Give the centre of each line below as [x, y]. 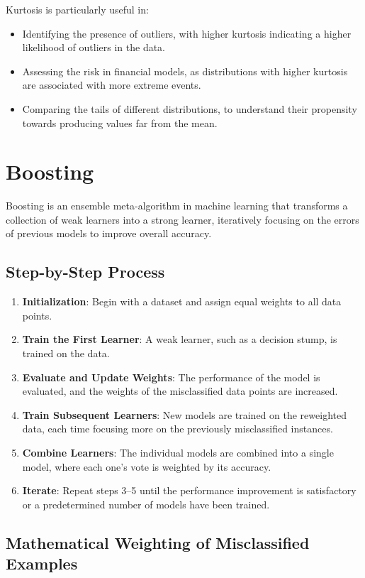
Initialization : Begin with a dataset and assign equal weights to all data [182, 301]
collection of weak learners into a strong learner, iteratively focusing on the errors [182, 219]
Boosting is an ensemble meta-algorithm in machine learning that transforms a [177, 206]
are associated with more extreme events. [112, 85]
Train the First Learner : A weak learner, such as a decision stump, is [180, 339]
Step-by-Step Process [85, 272]
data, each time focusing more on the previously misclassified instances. [178, 429]
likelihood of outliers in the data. [94, 47]
